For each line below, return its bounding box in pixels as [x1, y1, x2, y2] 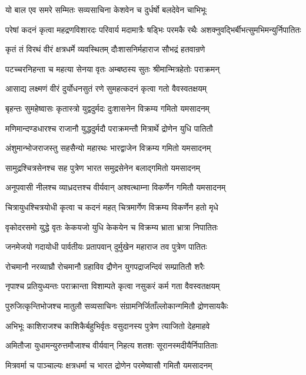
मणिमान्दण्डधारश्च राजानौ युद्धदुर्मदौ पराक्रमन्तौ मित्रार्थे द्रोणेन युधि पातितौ [5, 122, 213, 134]
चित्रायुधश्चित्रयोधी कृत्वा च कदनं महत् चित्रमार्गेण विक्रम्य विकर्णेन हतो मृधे [5, 200, 218, 213]
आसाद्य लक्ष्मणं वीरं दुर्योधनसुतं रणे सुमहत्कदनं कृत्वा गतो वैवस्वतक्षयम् [5, 82, 207, 95]
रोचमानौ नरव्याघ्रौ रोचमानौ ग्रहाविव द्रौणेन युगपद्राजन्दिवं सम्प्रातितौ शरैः [5, 260, 205, 272]
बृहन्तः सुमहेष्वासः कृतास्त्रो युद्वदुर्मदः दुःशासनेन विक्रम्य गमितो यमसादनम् [5, 102, 209, 114]
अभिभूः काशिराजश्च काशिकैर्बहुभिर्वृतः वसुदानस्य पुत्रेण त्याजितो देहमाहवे [5, 319, 210, 332]
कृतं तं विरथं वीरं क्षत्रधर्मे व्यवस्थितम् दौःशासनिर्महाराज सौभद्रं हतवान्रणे [5, 43, 205, 55]
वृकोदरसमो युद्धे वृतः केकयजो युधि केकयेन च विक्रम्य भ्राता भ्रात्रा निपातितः [5, 220, 218, 233]
